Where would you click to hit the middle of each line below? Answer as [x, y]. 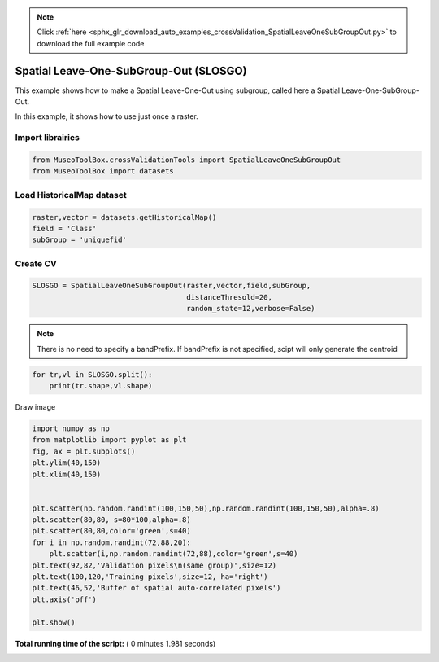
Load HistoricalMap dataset [71, 195]
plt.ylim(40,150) [67, 463]
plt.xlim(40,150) [67, 474]
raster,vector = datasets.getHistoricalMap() [124, 217]
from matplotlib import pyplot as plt [109, 440]
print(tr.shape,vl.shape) [101, 386]
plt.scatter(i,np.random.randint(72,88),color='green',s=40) [174, 554]
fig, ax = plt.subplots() [84, 451]
